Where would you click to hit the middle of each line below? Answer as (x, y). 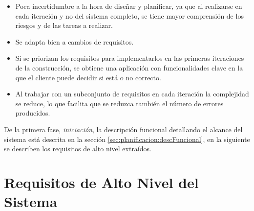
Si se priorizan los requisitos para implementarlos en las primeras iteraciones (130, 58)
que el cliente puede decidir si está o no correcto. (88, 77)
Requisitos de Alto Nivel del (101, 182)
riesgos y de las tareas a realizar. (64, 25)
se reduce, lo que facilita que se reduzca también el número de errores (119, 103)
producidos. (33, 113)
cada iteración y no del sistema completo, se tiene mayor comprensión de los (129, 15)
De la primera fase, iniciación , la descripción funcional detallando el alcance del (123, 129)
